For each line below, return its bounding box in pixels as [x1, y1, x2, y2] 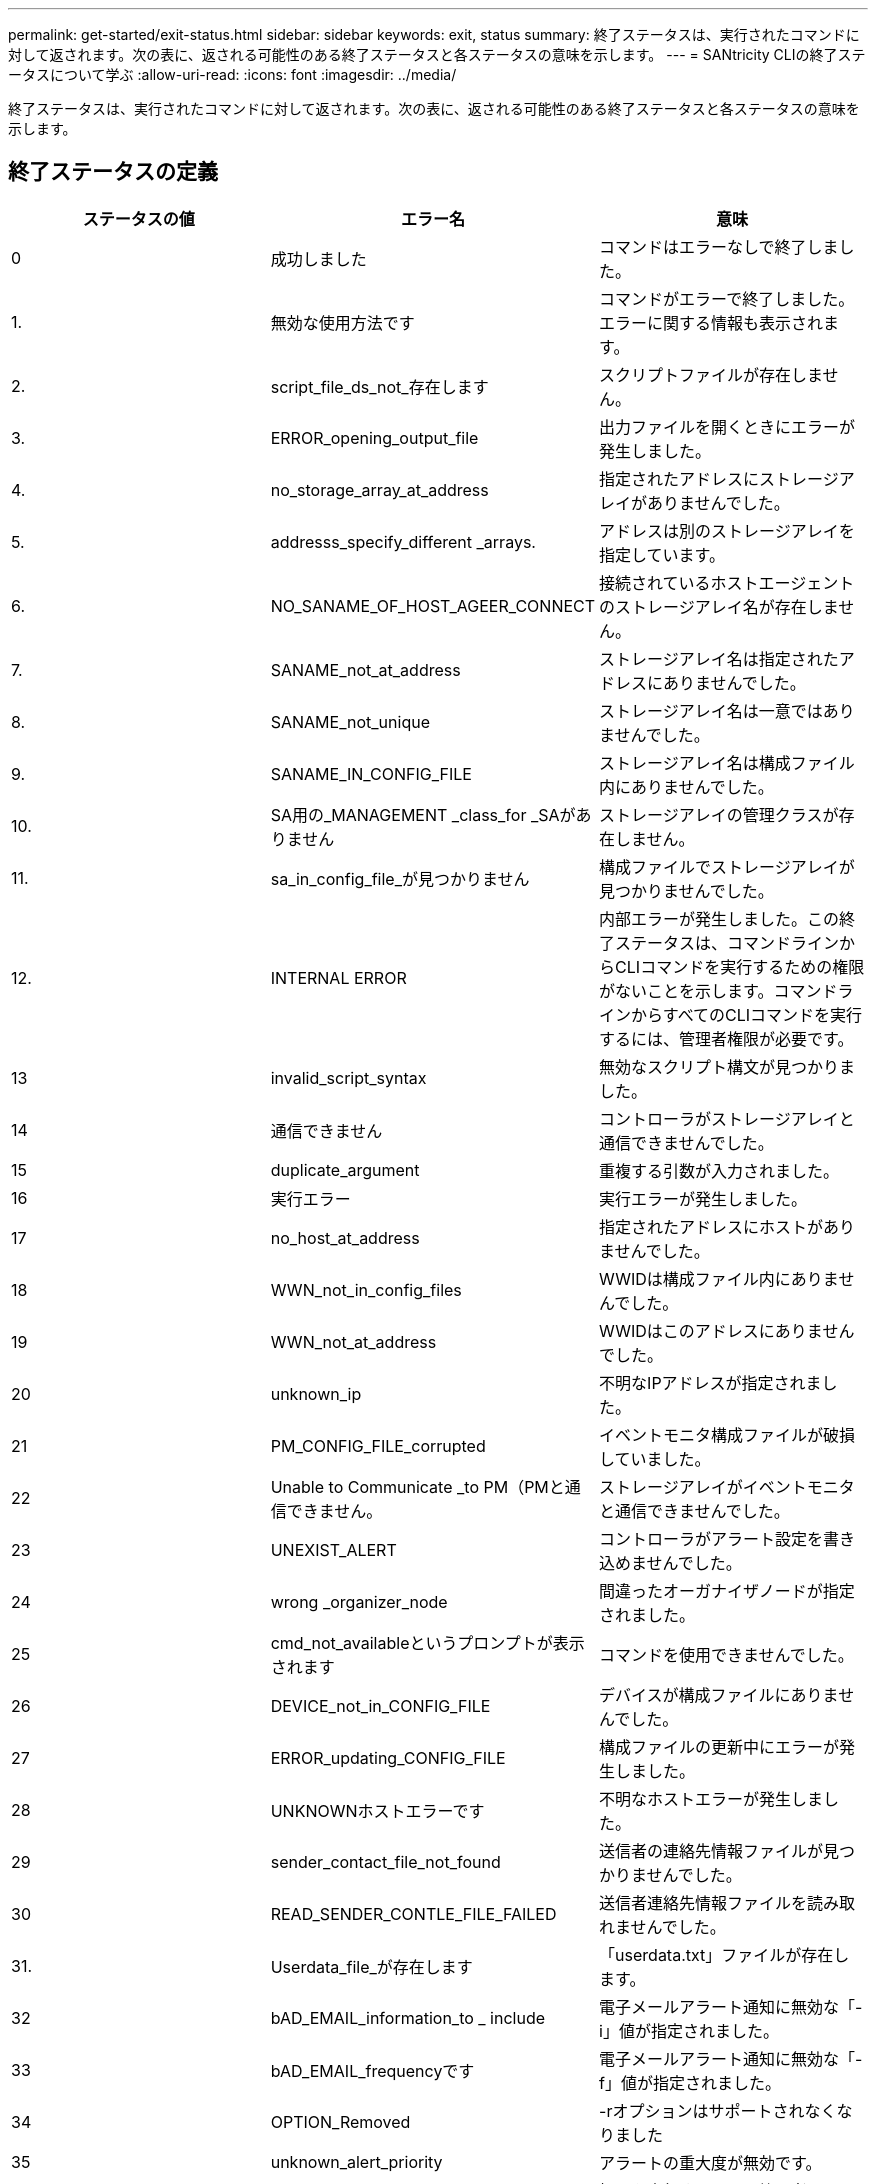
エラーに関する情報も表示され [599, 312, 824, 333]
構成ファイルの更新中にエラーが [599, 1736, 840, 1757]
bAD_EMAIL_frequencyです [270, 2060, 475, 2081]
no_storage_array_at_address [270, 479, 489, 500]
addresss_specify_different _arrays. [270, 531, 536, 552]
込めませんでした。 [599, 1552, 742, 1573]
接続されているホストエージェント [599, 572, 855, 593]
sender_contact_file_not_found [270, 1851, 501, 1872]
